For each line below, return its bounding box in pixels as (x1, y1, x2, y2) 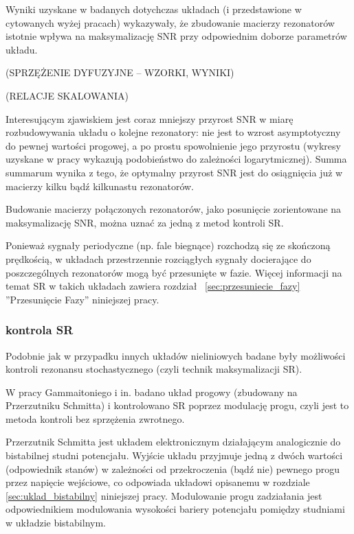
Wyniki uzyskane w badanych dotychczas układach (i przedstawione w (5, 2, 302, 16)
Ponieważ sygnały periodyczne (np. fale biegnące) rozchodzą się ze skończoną (5, 238, 331, 253)
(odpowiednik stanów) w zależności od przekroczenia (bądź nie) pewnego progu (5, 461, 340, 476)
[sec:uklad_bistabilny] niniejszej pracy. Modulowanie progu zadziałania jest (5, 488, 322, 502)
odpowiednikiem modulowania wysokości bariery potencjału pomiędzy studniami (5, 502, 345, 516)
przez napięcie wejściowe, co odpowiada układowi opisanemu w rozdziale (5, 475, 310, 489)
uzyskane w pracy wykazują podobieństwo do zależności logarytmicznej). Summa (5, 152, 347, 166)
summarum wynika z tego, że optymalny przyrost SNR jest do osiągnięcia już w (5, 165, 343, 179)
